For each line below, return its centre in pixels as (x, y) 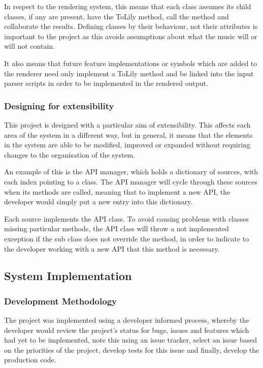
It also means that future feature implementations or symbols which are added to (131, 63)
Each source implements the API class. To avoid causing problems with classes (126, 218)
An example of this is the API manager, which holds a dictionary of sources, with (131, 172)
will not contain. (29, 46)
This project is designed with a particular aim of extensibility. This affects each (127, 124)
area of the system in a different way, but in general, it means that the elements (128, 134)
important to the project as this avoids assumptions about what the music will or (131, 36)
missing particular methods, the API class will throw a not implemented (117, 228)
